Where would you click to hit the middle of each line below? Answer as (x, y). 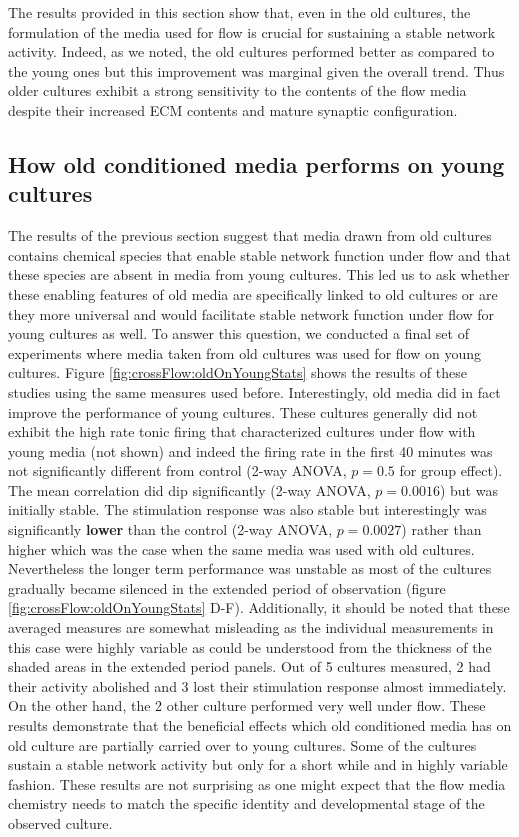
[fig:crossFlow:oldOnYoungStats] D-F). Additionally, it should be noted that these (259, 607)
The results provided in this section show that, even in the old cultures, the (239, 12)
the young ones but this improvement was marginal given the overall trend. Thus (256, 70)
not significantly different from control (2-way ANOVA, (177, 470)
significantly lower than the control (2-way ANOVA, (170, 529)
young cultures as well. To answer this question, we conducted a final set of (238, 333)
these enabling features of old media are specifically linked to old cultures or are (253, 293)
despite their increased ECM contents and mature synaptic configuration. (233, 109)
